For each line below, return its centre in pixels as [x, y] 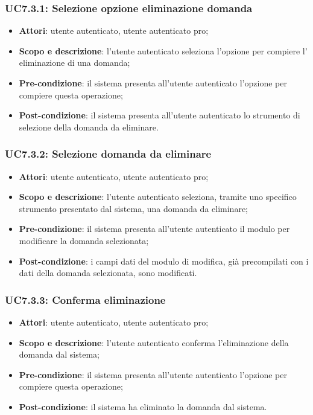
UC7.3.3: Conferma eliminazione [85, 299]
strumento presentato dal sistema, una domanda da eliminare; [133, 208]
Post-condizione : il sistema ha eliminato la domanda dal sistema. [143, 406]
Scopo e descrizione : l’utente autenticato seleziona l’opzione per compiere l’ [163, 50]
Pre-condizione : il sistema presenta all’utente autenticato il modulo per [154, 229]
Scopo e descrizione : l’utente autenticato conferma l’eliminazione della [154, 342]
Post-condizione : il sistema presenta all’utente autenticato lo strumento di [160, 115]
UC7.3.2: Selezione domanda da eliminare [108, 154]
